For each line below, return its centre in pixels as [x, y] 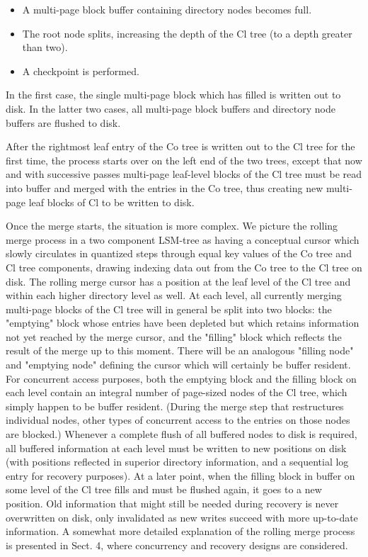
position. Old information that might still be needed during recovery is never [172, 503]
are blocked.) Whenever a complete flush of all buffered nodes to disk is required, [182, 434]
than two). [45, 47]
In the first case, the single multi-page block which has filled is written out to [173, 95]
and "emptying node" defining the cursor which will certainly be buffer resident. [178, 365]
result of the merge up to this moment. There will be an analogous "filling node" [180, 350]
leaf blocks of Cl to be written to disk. [111, 202]
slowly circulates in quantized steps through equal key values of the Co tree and [179, 253]
